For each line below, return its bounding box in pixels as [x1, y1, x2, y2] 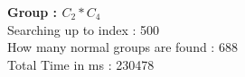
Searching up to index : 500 [7, 20, 160, 38]
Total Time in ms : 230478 [7, 55, 155, 73]
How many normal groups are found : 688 [7, 38, 238, 56]
